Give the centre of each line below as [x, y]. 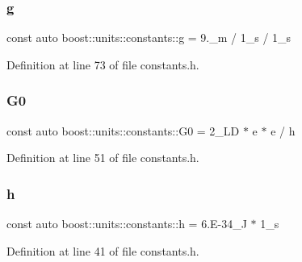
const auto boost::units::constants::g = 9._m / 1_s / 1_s [149, 37]
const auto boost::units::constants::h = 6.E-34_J [127, 224]
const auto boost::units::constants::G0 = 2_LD [123, 130]
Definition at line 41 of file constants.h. [103, 250]
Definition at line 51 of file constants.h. [103, 158]
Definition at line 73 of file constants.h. [103, 64]
